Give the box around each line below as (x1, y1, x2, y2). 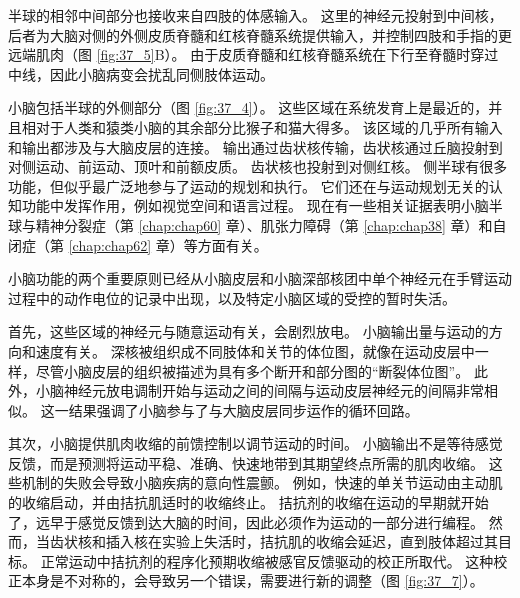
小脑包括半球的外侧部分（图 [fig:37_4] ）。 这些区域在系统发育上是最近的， (8, 97, 489, 118)
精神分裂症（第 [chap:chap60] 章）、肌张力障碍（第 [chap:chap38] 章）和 (35, 214, 493, 235)
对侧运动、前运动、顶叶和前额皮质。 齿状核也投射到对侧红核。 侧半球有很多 (8, 156, 508, 177)
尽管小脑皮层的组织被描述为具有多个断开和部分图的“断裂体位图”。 (35, 360, 470, 381)
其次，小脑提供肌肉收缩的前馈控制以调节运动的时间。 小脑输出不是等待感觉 (8, 433, 503, 454)
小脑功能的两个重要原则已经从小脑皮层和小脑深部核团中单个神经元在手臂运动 (8, 268, 512, 289)
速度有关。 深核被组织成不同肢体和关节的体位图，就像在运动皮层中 (35, 340, 475, 361)
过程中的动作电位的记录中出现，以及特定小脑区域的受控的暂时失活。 (8, 287, 456, 308)
